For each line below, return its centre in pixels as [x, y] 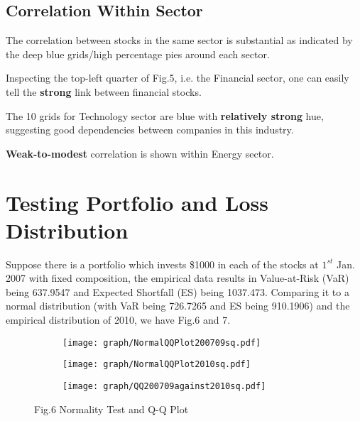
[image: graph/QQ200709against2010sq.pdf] [164, 386]
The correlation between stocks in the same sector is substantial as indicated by [179, 40]
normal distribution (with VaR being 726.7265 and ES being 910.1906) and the [178, 306]
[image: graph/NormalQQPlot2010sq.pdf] [157, 365]
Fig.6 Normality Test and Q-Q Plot [111, 409]
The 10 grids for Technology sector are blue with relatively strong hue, [165, 115]
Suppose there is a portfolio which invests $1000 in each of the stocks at [162, 264]
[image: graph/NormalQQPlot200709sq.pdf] [162, 343]
